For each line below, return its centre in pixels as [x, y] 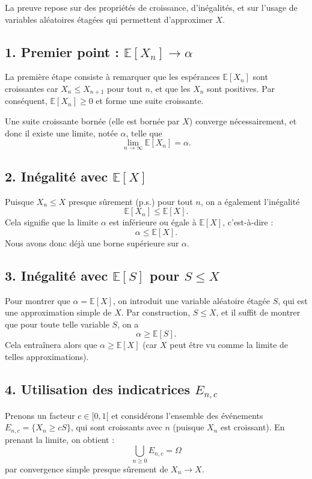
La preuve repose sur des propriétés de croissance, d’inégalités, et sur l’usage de [151, 7]
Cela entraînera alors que [51, 345]
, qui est [293, 300]
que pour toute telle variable [57, 324]
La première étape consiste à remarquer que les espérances [112, 77]
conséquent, [26, 101]
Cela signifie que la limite [52, 222]
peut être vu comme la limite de [229, 345]
